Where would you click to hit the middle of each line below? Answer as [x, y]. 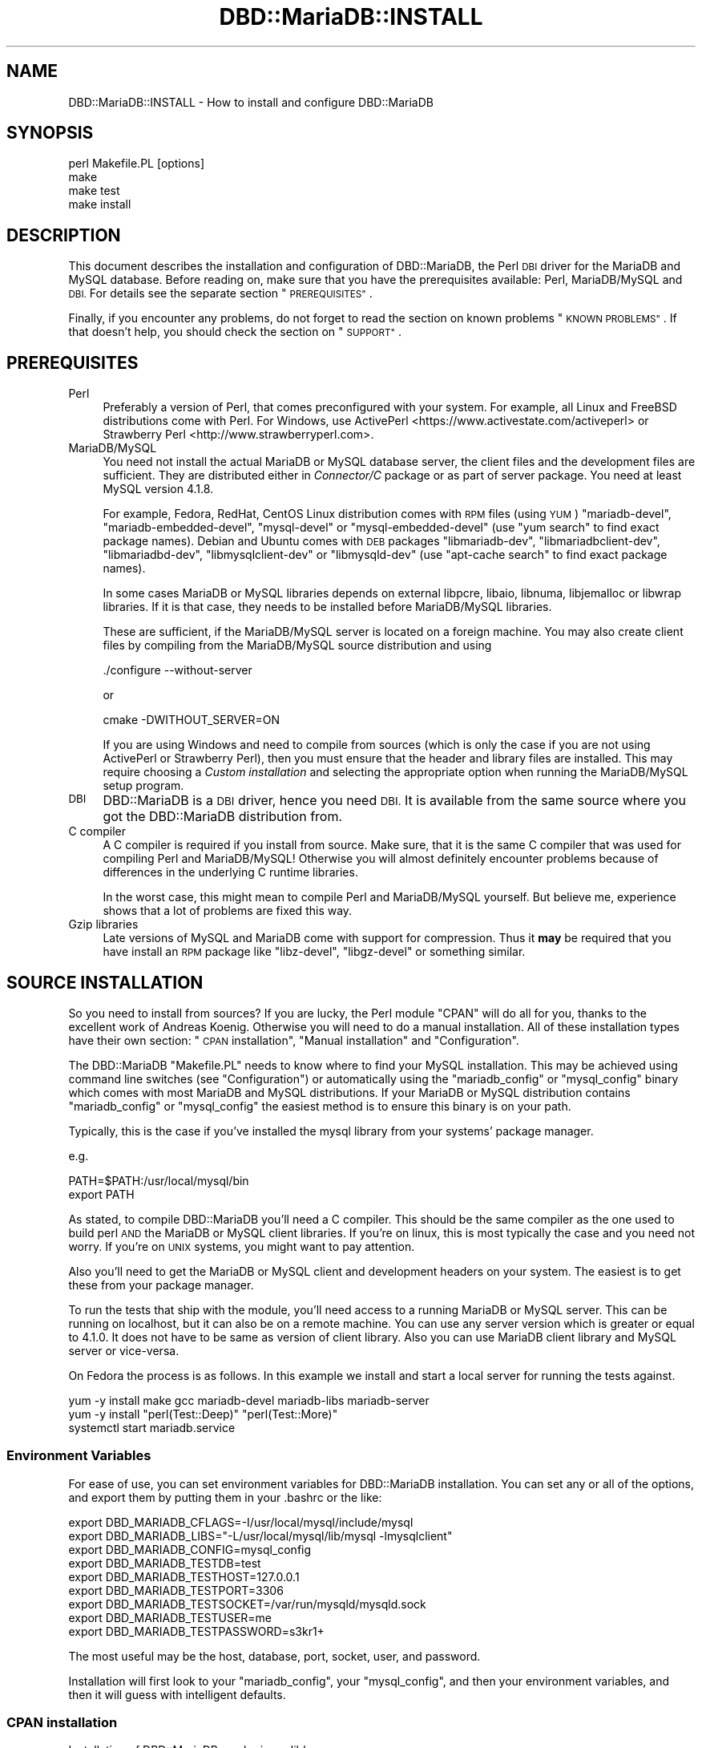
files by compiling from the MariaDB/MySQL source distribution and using [297, 645]
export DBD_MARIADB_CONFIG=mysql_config [190, 1549]
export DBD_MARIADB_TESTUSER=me [170, 1617]
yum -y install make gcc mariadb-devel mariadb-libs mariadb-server [249, 1400]
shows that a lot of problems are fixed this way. [228, 911]
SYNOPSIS [50, 133]
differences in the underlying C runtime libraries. [230, 872]
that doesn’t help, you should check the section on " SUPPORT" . [235, 332]
